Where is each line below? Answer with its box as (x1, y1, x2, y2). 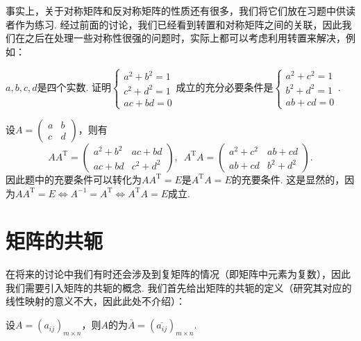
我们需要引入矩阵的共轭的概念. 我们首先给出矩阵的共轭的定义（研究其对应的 (6, 280, 352, 294)
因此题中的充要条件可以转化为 (6, 172, 142, 186)
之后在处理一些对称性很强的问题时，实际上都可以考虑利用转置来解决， (24, 31, 346, 45)
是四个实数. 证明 (37, 80, 112, 94)
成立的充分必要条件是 (176, 80, 274, 94)
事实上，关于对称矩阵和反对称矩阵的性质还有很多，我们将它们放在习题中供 (6, 3, 346, 17)
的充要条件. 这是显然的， (231, 172, 345, 186)
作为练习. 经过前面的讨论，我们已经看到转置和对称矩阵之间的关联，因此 (15, 17, 342, 31)
